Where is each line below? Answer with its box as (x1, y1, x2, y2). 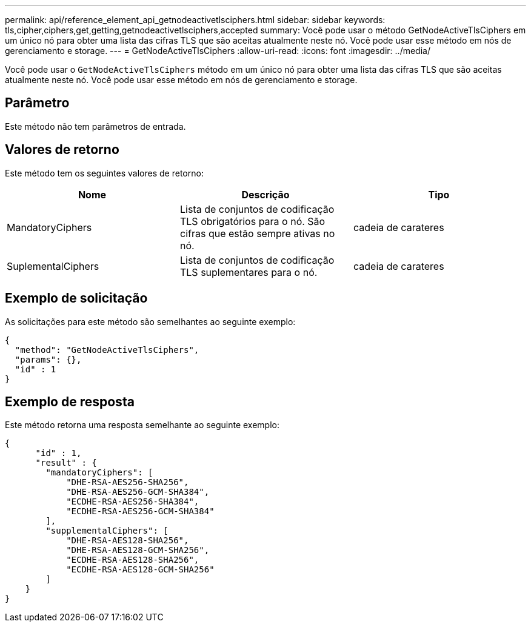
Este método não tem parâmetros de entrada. (5, 121, 186, 132)
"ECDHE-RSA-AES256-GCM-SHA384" (66, 506, 215, 517)
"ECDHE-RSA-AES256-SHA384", (66, 497, 199, 507)
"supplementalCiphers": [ (45, 526, 169, 536)
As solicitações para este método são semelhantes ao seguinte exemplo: (5, 316, 296, 327)
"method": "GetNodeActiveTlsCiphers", (15, 344, 199, 355)
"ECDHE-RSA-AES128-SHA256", (66, 555, 199, 565)
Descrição (241, 188, 290, 201)
